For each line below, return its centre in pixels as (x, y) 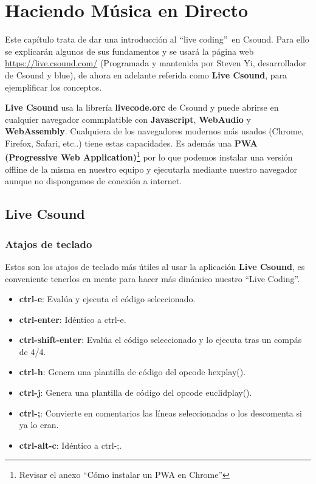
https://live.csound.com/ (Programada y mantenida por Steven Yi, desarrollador (156, 63)
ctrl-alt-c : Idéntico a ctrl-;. (70, 445)
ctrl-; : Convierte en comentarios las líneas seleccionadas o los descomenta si (160, 413)
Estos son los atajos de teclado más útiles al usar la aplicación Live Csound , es (155, 266)
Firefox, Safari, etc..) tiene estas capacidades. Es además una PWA (131, 143)
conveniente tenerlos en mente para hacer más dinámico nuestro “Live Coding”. (153, 278)
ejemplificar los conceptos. (53, 87)
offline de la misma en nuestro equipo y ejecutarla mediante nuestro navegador (151, 169)
